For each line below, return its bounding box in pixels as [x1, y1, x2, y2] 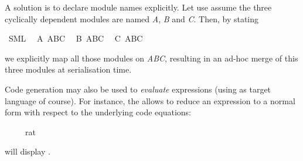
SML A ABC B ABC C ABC [8, 32, 143, 44]
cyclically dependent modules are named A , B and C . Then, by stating [5, 12, 259, 25]
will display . [5, 145, 50, 157]
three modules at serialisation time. [5, 63, 132, 76]
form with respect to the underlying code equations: [5, 106, 192, 118]
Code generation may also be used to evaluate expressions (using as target [5, 83, 271, 95]
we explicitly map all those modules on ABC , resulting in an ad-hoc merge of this [5, 52, 298, 64]
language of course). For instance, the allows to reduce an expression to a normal [5, 94, 295, 107]
